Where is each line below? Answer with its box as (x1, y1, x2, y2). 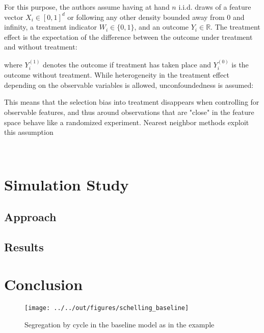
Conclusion (4, 274, 83, 295)
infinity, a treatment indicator (4, 21, 97, 32)
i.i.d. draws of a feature (178, 2, 251, 12)
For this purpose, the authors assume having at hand (4, 2, 170, 12)
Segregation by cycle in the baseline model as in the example (24, 319, 215, 330)
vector (4, 11, 23, 22)
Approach (4, 209, 57, 225)
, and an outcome (134, 21, 189, 32)
